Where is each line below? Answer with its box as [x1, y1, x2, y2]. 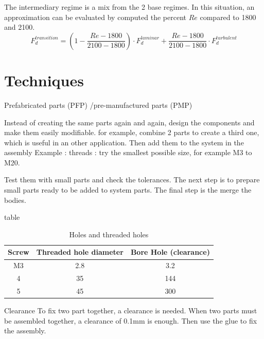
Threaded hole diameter [36, 247, 124, 257]
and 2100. [4, 22, 35, 32]
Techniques [4, 69, 84, 90]
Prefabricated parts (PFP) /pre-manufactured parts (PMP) [4, 99, 192, 110]
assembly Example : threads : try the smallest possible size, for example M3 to [4, 147, 252, 158]
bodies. [4, 194, 26, 205]
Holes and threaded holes [69, 229, 149, 239]
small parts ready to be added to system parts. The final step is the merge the [4, 184, 252, 195]
